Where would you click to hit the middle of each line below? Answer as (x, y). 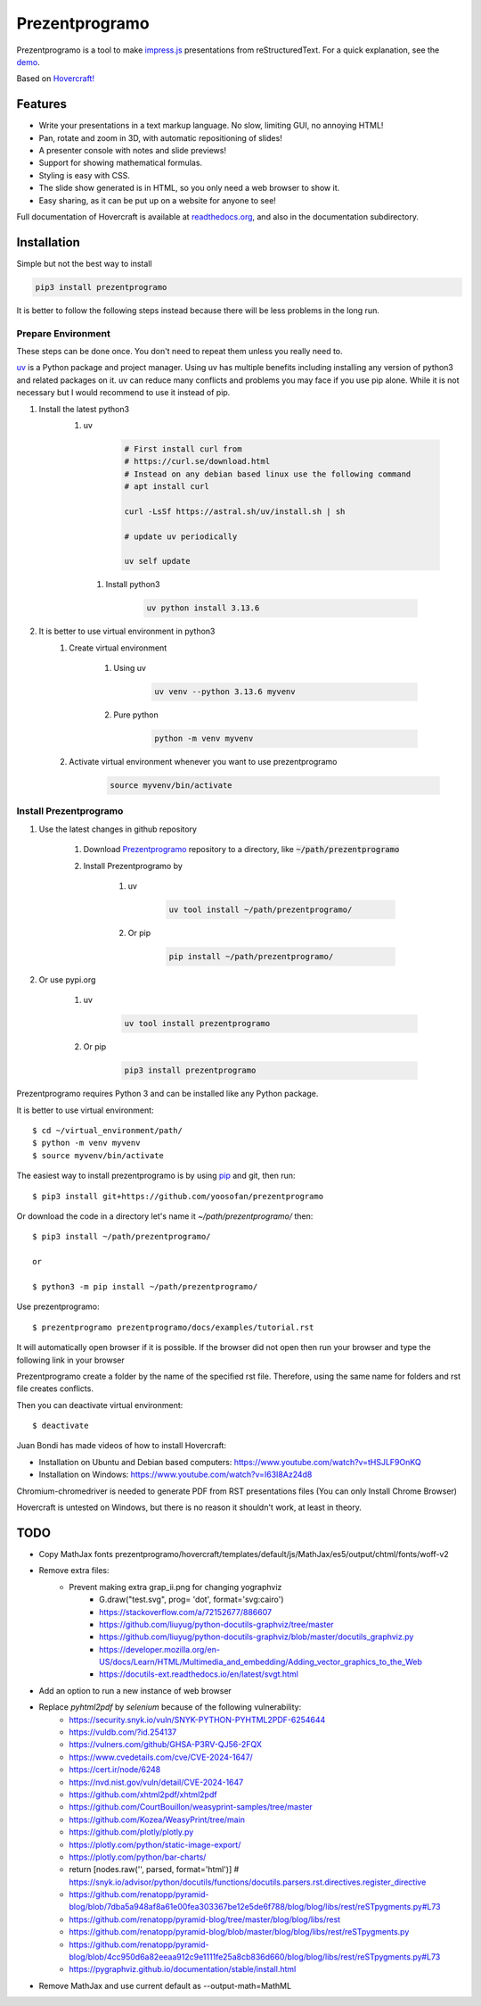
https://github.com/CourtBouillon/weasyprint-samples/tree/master (191, 1807)
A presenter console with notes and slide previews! (133, 151)
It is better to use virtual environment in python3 (127, 631)
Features (41, 104)
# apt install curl (167, 487)
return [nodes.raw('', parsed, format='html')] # (154, 1869)
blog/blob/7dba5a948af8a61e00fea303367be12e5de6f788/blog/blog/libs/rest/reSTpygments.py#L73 (255, 1907)
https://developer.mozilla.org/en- (159, 1649)
